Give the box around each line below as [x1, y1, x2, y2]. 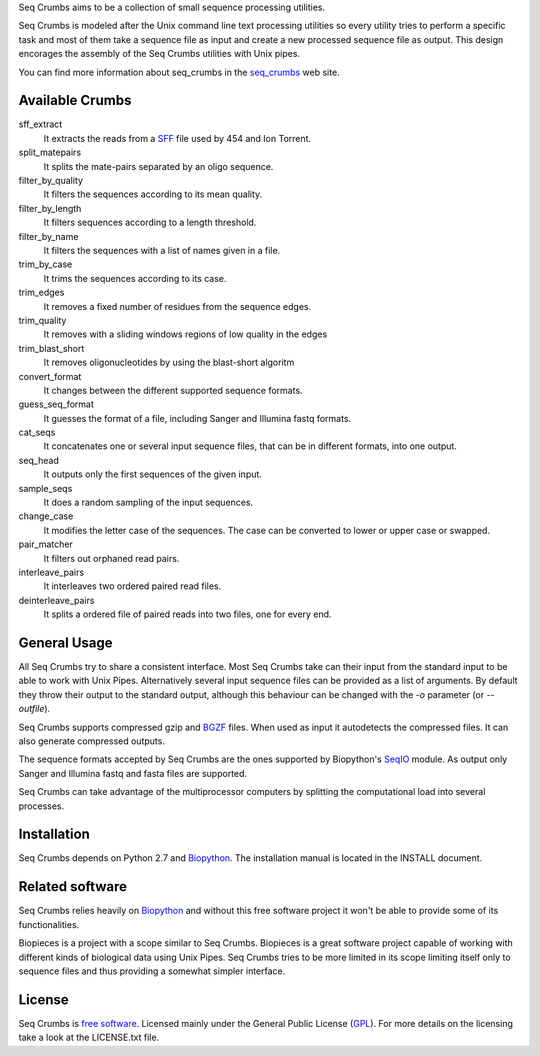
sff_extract [18, 118, 63, 130]
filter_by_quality [18, 175, 84, 187]
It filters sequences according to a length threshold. [43, 216, 257, 229]
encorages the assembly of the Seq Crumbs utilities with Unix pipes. [18, 48, 300, 60]
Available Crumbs [18, 92, 132, 109]
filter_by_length [18, 202, 82, 214]
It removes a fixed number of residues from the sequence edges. [43, 300, 312, 312]
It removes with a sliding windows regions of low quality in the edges [43, 328, 328, 340]
